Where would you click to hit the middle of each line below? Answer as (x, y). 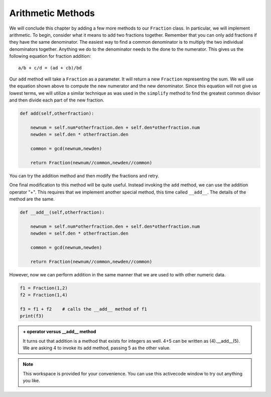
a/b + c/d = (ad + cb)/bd (50, 68)
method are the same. (32, 199)
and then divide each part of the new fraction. (57, 100)
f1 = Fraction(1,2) (44, 288)
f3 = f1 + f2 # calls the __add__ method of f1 (84, 309)
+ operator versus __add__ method (59, 332)
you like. (31, 381)
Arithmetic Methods (52, 13)
